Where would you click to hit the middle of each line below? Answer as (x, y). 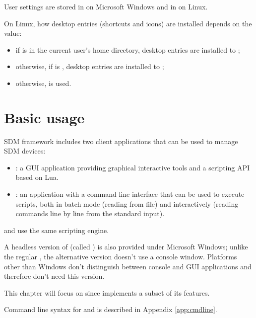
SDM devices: (25, 151)
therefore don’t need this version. (54, 276)
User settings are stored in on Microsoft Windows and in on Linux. (106, 6)
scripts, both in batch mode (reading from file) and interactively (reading (127, 203)
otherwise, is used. (43, 83)
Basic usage (44, 117)
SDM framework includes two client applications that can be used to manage (121, 141)
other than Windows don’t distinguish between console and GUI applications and (128, 266)
